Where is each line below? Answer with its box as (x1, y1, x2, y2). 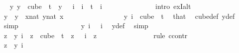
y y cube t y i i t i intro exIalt (9, 1, 191, 11)
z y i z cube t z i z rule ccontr (3, 30, 188, 40)
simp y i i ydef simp (3, 20, 148, 31)
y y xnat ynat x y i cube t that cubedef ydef (3, 10, 235, 21)
